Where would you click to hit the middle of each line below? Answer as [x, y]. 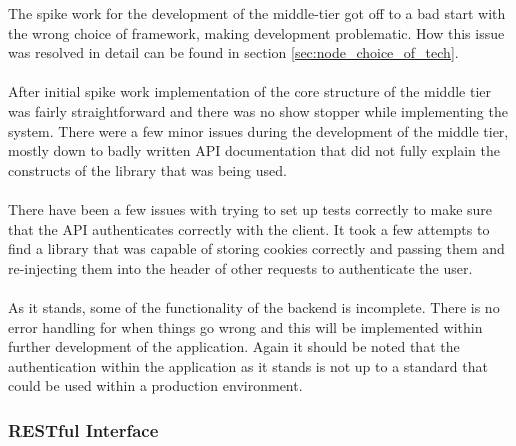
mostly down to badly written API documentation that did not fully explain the [254, 150]
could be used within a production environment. [155, 385]
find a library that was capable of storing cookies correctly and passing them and [256, 248]
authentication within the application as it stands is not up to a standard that [248, 365]
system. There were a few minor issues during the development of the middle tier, [258, 130]
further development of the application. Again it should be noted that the [234, 346]
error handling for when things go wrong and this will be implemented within [245, 326]
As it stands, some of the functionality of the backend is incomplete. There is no [254, 306]
